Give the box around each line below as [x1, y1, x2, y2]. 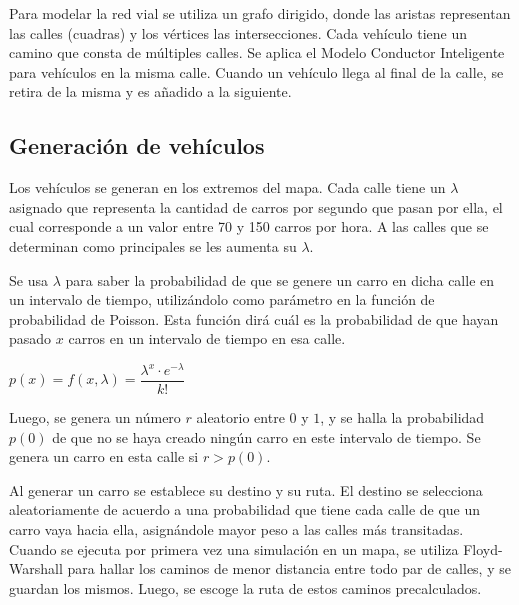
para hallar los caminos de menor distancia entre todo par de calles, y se [67, 558, 511, 579]
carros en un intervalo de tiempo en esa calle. [68, 328, 346, 349]
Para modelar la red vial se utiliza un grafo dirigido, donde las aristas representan [9, 3, 511, 23]
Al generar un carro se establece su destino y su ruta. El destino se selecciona [9, 479, 483, 500]
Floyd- [463, 538, 503, 559]
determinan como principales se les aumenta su [9, 235, 297, 256]
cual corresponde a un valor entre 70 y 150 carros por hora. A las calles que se [9, 216, 489, 237]
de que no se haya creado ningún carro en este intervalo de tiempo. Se [52, 426, 481, 447]
